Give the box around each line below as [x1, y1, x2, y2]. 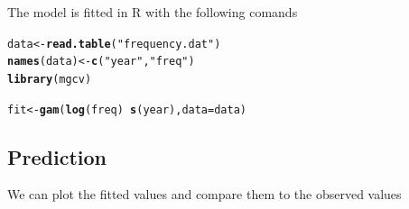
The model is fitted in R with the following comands [7, 3, 298, 21]
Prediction [7, 142, 107, 170]
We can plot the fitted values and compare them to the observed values [7, 185, 402, 204]
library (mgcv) [7, 72, 92, 86]
